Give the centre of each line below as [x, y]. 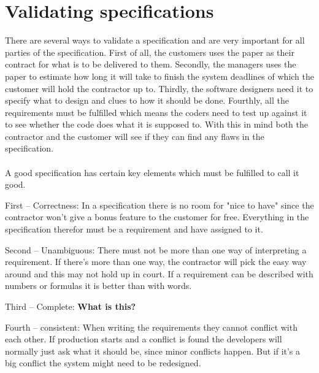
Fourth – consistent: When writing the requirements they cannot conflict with [151, 327]
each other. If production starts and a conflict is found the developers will [144, 339]
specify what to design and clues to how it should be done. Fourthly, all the [147, 100]
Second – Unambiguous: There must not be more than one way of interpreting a [156, 249]
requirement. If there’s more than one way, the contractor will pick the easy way [156, 262]
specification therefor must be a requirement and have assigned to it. [134, 229]
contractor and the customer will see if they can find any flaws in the [135, 136]
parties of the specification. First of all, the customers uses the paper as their [150, 52]
